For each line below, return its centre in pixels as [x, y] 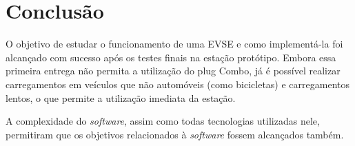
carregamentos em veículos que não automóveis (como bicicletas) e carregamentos [177, 84]
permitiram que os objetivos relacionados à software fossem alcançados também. [175, 134]
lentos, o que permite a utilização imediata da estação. [121, 97]
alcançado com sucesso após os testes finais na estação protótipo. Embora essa [171, 57]
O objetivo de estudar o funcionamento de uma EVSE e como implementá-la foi [174, 44]
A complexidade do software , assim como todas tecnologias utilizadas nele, [163, 121]
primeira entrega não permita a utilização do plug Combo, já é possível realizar [173, 71]
